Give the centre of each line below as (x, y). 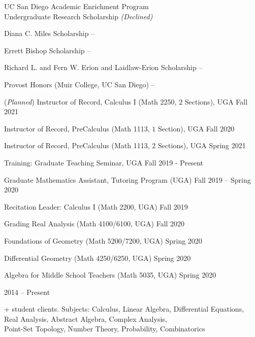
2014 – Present (27, 292)
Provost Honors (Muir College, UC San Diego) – (79, 84)
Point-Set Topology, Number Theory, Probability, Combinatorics (105, 329)
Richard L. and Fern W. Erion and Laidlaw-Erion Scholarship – (103, 67)
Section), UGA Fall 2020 (196, 128)
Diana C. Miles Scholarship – (50, 33)
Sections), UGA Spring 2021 (202, 145)
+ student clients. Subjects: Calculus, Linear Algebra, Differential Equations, (124, 309)
